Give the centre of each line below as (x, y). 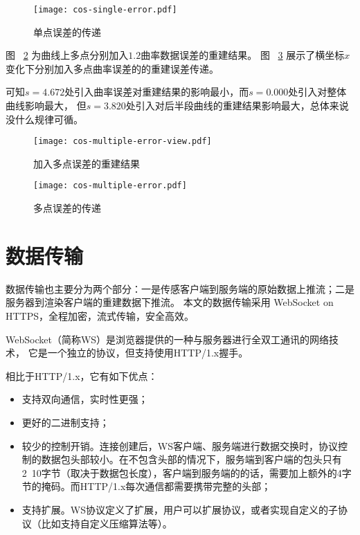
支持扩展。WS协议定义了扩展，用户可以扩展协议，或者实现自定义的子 (180, 509)
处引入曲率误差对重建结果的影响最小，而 (157, 92)
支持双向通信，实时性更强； (85, 399)
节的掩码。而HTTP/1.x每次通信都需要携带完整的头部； (146, 486)
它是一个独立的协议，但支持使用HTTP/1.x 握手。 (138, 353)
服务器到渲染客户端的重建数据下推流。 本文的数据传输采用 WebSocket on (170, 302)
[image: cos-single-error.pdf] (105, 10)
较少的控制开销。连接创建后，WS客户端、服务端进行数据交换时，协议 (180, 445)
